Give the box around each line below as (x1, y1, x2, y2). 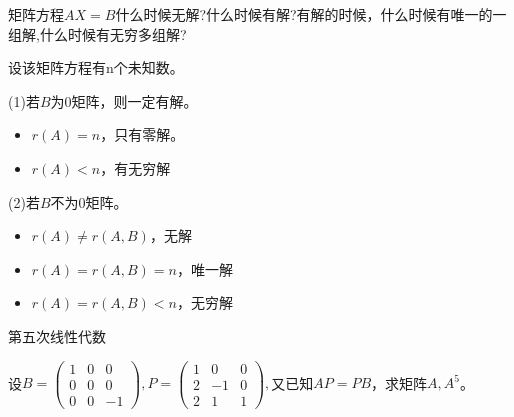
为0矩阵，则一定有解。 (50, 90, 198, 111)
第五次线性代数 (8, 325, 106, 346)
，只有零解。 (100, 124, 185, 145)
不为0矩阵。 (50, 191, 128, 212)
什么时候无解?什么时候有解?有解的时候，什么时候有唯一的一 (115, 4, 507, 24)
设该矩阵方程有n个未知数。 (8, 57, 184, 78)
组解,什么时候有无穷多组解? (8, 23, 187, 44)
